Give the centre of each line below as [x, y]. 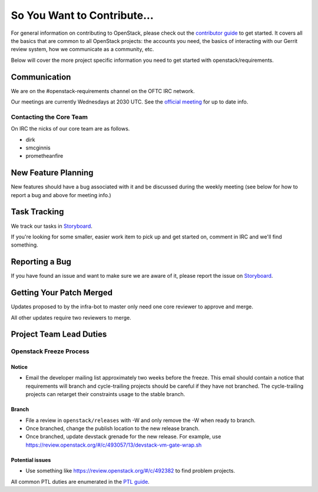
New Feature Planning [52, 173]
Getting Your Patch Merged [62, 293]
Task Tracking [37, 212]
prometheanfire [44, 156]
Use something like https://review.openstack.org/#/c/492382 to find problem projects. [130, 471]
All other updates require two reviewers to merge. [71, 317]
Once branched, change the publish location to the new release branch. [113, 428]
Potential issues [31, 460]
